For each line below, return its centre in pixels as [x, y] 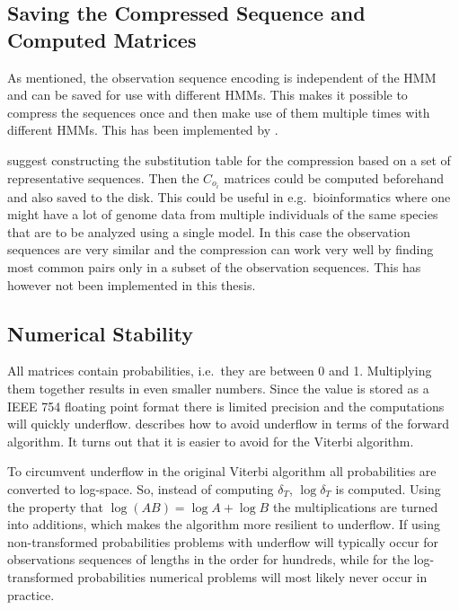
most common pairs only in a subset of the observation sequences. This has [214, 267]
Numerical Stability [100, 333]
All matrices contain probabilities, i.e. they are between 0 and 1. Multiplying [220, 371]
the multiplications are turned [355, 506]
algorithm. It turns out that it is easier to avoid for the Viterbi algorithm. [211, 441]
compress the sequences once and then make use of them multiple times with [219, 112]
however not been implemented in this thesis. [132, 284]
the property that [56, 506]
